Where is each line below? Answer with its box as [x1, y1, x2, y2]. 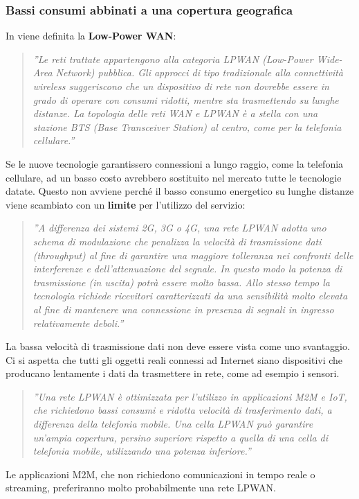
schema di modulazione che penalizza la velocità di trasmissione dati [33, 234, 322, 248]
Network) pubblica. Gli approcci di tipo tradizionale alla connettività [55, 65, 343, 80]
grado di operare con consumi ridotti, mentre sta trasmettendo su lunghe [33, 92, 339, 107]
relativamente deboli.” [33, 315, 124, 330]
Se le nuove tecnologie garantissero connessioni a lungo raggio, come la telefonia [6, 156, 344, 170]
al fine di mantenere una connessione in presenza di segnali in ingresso [33, 301, 334, 316]
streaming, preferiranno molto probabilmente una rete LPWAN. [6, 480, 276, 495]
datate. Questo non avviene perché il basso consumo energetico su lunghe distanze [6, 184, 354, 198]
